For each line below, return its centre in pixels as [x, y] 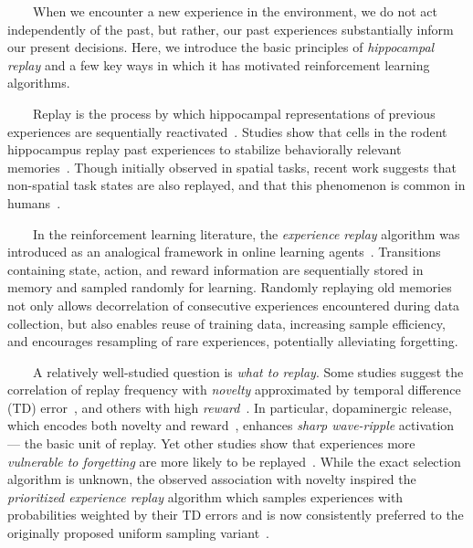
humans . [34, 202]
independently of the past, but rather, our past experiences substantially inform [231, 29]
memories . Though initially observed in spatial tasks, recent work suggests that [232, 167]
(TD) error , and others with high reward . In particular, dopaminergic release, [230, 407]
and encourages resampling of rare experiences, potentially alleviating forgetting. [233, 341]
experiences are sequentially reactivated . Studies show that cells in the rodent [227, 131]
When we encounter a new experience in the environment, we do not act [235, 11]
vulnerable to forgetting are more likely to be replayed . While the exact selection [234, 461]
